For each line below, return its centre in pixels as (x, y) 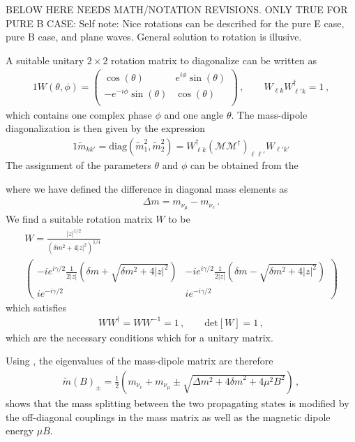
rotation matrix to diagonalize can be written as (214, 60)
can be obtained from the (244, 164)
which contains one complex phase (79, 114)
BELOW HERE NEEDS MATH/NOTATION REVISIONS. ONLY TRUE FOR (177, 9)
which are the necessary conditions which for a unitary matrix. (139, 337)
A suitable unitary (45, 60)
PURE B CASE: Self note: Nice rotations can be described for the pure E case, (175, 23)
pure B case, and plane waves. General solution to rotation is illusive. (154, 37)
